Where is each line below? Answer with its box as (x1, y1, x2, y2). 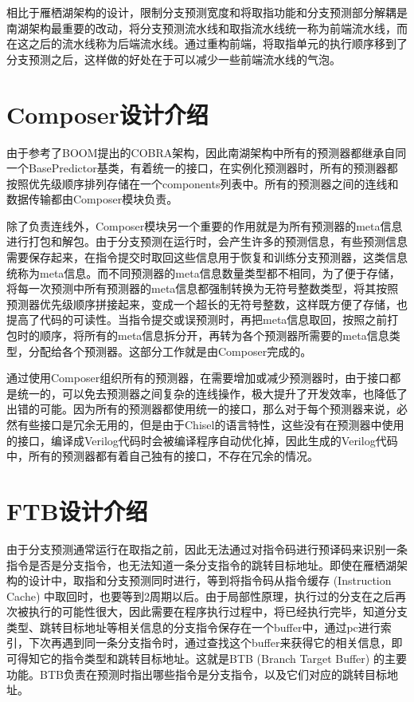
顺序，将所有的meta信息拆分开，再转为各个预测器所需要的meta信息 (39, 327, 389, 344)
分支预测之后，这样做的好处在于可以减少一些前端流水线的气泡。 (6, 50, 341, 67)
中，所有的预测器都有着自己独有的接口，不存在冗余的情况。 (6, 448, 318, 464)
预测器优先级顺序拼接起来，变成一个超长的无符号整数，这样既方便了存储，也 (6, 295, 408, 312)
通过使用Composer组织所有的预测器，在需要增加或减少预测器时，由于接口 (6, 369, 390, 386)
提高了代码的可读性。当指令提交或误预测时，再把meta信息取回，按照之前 (6, 311, 388, 328)
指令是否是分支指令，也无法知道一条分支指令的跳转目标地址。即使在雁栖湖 (6, 556, 396, 573)
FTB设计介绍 (6, 494, 148, 526)
